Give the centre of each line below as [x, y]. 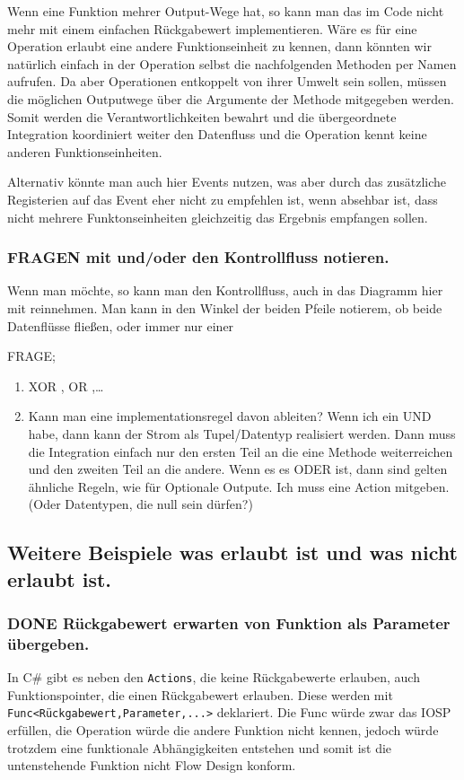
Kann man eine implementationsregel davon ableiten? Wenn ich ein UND [230, 416]
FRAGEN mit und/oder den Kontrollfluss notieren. [198, 257]
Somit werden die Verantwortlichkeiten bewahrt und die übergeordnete [202, 116]
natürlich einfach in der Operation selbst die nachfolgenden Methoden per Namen [232, 63]
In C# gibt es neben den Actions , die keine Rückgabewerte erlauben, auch [214, 677]
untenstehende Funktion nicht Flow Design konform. [152, 765]
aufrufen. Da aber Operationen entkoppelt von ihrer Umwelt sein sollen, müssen [227, 81]
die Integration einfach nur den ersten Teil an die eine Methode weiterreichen [241, 451]
